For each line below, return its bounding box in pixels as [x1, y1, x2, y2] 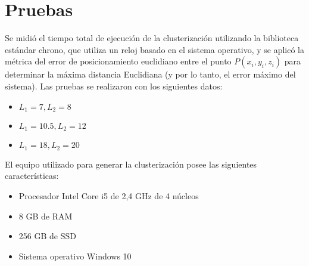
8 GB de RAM [18, 209, 73, 222]
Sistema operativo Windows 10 [18, 249, 132, 262]
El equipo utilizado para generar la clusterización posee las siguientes [5, 157, 257, 170]
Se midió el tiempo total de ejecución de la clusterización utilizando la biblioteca [5, 32, 299, 44]
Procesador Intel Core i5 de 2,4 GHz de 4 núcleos [18, 190, 199, 202]
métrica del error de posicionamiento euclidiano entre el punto [5, 55, 232, 67]
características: [5, 169, 59, 182]
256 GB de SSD [18, 230, 76, 242]
